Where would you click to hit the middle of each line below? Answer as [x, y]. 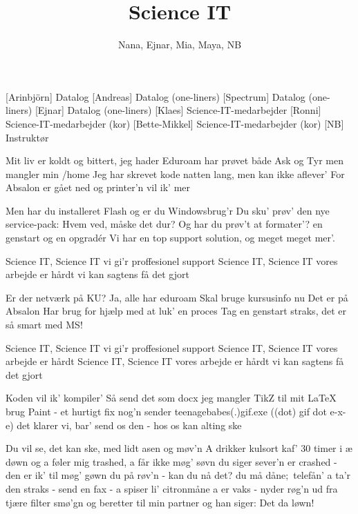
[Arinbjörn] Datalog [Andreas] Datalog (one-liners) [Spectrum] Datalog [156, 96]
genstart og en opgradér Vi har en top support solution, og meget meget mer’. [170, 238]
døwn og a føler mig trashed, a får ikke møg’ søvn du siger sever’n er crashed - [171, 461]
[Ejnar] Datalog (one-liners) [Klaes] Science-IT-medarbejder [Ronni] [178, 110]
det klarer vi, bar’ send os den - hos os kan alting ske [129, 425]
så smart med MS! [44, 325]
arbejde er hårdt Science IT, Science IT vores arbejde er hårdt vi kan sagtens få [175, 361]
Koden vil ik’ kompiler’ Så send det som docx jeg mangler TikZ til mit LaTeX [171, 398]
